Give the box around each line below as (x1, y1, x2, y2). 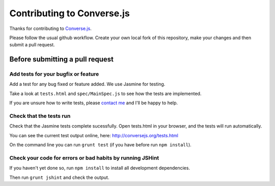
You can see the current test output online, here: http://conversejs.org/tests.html (9, 132, 178, 138)
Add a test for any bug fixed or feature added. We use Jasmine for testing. (9, 81, 166, 87)
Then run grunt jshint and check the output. (9, 174, 109, 180)
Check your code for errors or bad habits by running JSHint (9, 154, 159, 161)
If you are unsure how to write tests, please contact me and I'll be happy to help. (9, 100, 178, 106)
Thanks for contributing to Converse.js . (9, 25, 92, 32)
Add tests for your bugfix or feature (9, 71, 99, 78)
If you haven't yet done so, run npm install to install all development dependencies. (9, 165, 190, 171)
